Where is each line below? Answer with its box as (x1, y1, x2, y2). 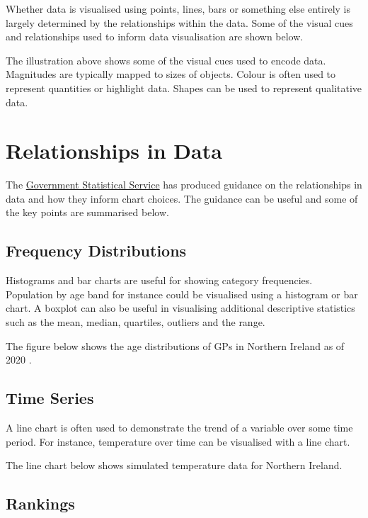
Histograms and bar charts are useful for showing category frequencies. (6, 273, 313, 288)
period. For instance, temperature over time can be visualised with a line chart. (6, 434, 350, 449)
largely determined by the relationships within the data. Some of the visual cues (6, 15, 353, 30)
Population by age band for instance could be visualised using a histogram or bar (6, 286, 358, 301)
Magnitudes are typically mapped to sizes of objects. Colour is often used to (6, 67, 336, 81)
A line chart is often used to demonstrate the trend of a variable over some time (6, 420, 353, 435)
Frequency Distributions (6, 240, 187, 261)
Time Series (6, 387, 94, 409)
